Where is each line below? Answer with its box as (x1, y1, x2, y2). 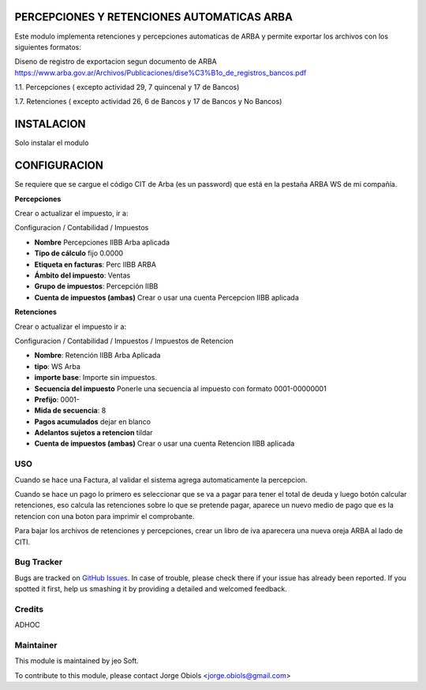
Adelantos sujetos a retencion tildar (34, 428, 153, 438)
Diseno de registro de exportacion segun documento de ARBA (14, 57, 217, 66)
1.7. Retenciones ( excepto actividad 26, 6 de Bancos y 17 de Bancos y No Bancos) (14, 97, 282, 106)
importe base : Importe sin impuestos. (34, 373, 158, 382)
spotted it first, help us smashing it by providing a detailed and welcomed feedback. (14, 584, 287, 594)
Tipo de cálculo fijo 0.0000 (34, 248, 124, 258)
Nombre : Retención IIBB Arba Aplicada (34, 351, 161, 360)
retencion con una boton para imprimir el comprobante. (14, 511, 195, 520)
